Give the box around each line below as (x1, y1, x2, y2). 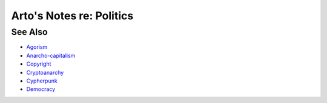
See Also (11, 27, 48, 37)
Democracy (26, 86, 56, 93)
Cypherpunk (26, 77, 58, 84)
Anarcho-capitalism (26, 52, 76, 59)
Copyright (26, 60, 51, 67)
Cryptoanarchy (26, 69, 64, 76)
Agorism (26, 43, 48, 51)
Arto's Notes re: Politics (11, 9, 134, 22)
